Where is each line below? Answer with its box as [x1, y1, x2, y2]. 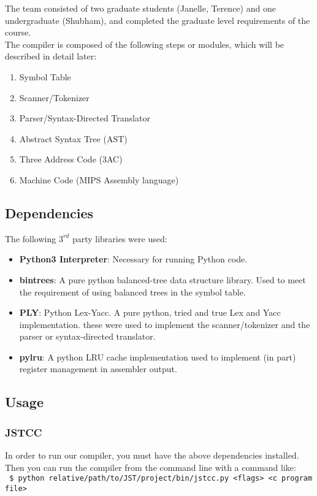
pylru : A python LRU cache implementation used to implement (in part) [19, 350, 296, 363]
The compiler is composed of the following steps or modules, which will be [5, 37, 285, 50]
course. [5, 26, 31, 39]
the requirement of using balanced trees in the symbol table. [19, 285, 246, 298]
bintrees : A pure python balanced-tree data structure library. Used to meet [19, 273, 306, 286]
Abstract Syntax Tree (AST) [19, 132, 128, 145]
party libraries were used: [72, 232, 167, 245]
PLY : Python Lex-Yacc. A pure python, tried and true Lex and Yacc [19, 306, 281, 319]
